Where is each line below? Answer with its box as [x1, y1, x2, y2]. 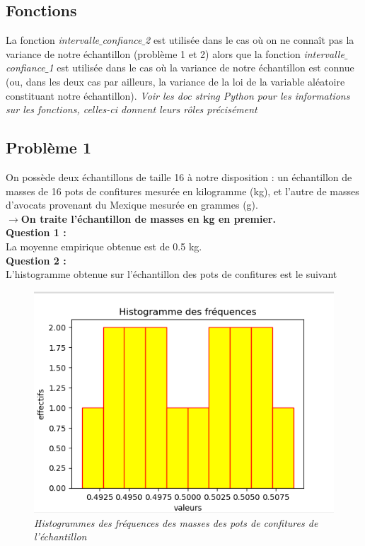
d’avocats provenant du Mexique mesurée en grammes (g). [6, 197, 258, 212]
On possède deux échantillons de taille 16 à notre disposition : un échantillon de [6, 169, 352, 184]
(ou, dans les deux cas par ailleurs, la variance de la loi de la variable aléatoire [6, 74, 345, 88]
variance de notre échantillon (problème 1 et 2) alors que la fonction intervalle [6, 46, 344, 61]
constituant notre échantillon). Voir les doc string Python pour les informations [6, 88, 350, 103]
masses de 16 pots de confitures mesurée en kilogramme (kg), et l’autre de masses [6, 183, 359, 198]
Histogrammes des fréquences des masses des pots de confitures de [34, 515, 318, 530]
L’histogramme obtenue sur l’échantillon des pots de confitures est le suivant [6, 267, 337, 281]
